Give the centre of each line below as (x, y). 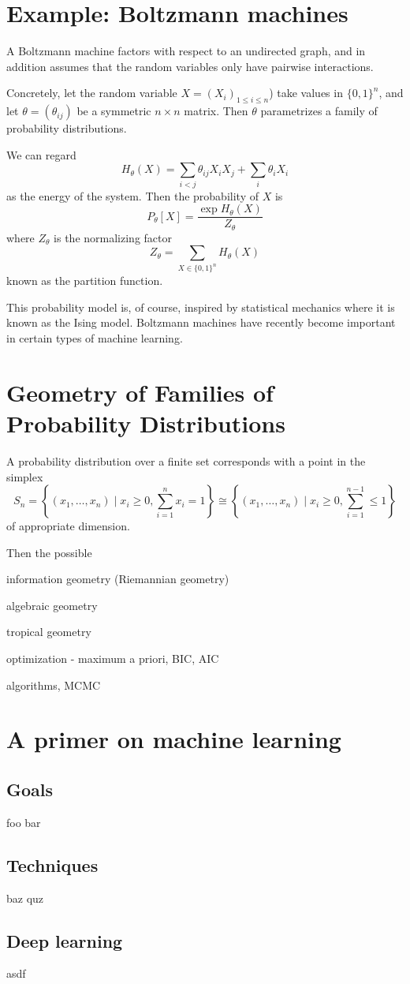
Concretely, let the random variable (92, 93)
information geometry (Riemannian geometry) (118, 579)
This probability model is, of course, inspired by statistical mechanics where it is (201, 307)
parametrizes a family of (319, 111)
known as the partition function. (85, 281)
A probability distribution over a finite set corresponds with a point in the (186, 460)
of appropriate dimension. (68, 526)
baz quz (25, 898)
